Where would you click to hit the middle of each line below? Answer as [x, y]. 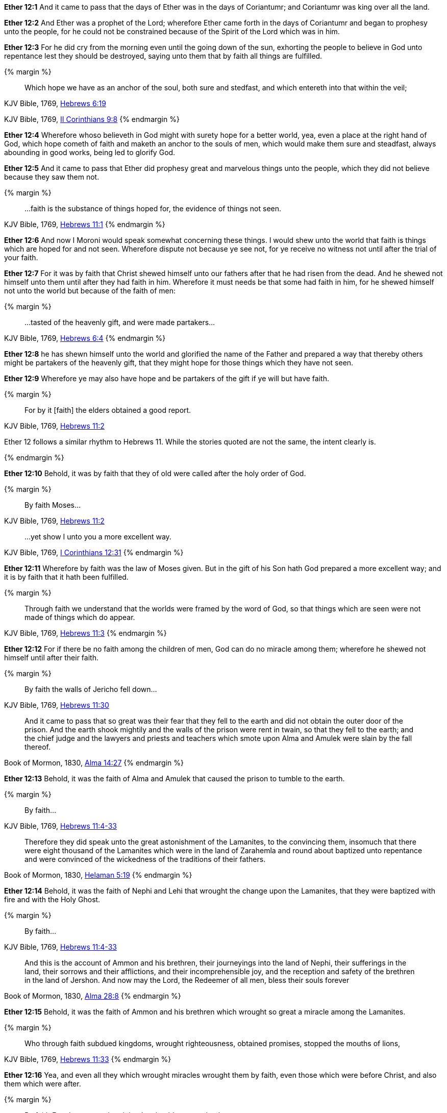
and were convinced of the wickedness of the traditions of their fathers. [145, 859]
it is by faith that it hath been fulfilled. [66, 577]
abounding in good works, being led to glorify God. [90, 152]
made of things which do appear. [80, 617]
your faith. [21, 257]
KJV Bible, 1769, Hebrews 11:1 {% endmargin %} [85, 224]
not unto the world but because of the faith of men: [90, 291]
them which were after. [43, 1084]
